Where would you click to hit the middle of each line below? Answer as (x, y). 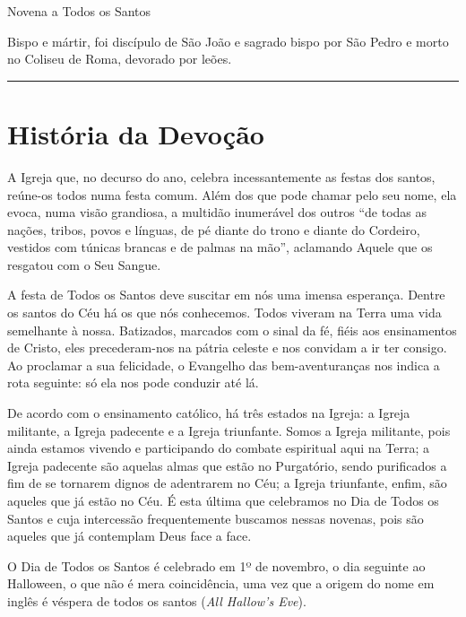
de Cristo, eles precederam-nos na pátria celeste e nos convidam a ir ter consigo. (227, 348)
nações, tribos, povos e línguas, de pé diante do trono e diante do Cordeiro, (214, 229)
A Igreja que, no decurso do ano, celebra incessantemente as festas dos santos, (221, 176)
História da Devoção (136, 133)
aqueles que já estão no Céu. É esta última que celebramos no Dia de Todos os (223, 500)
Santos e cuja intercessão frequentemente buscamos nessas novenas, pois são (216, 518)
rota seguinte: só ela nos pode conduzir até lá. (133, 382)
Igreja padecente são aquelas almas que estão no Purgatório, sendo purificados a (227, 465)
